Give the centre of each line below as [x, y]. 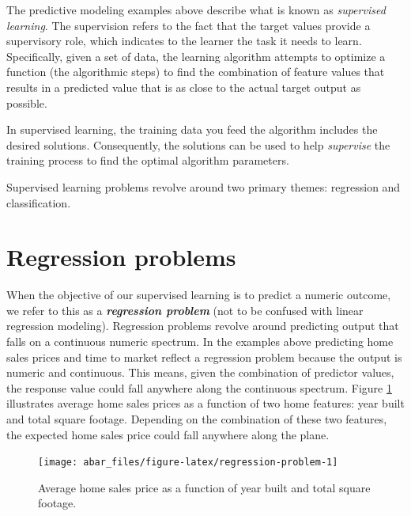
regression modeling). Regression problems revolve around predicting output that [203, 326]
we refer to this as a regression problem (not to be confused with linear [185, 310]
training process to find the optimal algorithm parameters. [148, 160]
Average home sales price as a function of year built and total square [204, 487]
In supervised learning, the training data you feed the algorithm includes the [192, 129]
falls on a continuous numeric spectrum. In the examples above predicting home [200, 341]
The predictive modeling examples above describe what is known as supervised [196, 9]
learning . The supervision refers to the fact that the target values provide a [189, 25]
